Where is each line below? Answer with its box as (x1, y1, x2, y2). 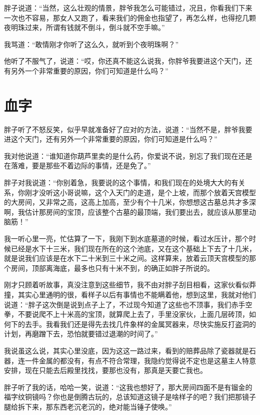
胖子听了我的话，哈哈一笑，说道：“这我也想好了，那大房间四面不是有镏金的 (4, 381, 252, 392)
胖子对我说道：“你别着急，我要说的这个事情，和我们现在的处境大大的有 (4, 177, 238, 188)
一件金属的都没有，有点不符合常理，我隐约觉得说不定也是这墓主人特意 (24, 355, 256, 365)
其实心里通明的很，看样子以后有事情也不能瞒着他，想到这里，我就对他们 (17, 289, 256, 299)
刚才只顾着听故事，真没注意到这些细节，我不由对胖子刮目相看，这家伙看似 (4, 279, 249, 290)
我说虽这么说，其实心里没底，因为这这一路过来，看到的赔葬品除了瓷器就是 (4, 345, 249, 355)
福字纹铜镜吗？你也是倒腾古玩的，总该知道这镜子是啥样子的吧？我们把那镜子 (4, 391, 256, 402)
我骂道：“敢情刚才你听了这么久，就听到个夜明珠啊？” (4, 39, 179, 49)
